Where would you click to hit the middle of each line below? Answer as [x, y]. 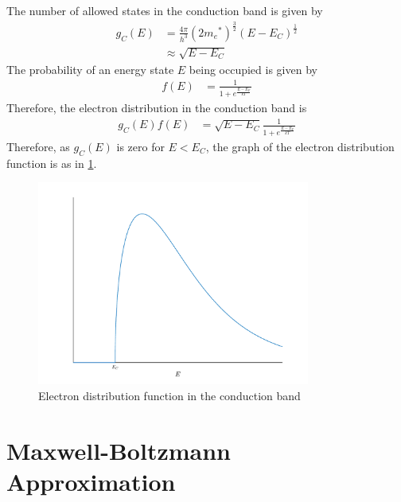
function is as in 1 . [52, 163]
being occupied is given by [253, 69]
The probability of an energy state [90, 69]
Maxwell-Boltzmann [119, 450]
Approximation [91, 481]
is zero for [140, 146]
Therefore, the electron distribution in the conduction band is [157, 108]
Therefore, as [38, 146]
